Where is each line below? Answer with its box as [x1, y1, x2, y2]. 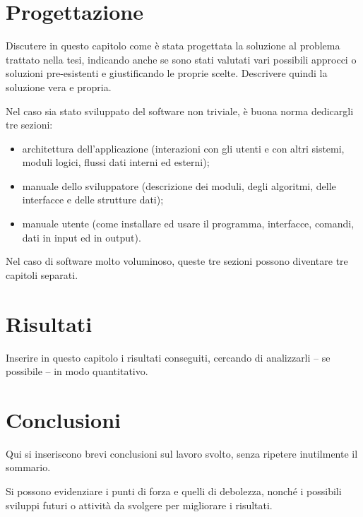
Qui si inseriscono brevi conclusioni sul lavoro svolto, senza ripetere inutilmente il [6, 446, 358, 460]
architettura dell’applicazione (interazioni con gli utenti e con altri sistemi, [22, 141, 345, 155]
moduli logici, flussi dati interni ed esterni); [22, 155, 210, 170]
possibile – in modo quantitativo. [6, 364, 148, 379]
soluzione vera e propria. [6, 79, 112, 94]
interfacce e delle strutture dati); [22, 192, 164, 207]
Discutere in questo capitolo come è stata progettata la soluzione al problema [6, 38, 340, 53]
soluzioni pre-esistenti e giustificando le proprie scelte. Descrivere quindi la [6, 66, 328, 81]
